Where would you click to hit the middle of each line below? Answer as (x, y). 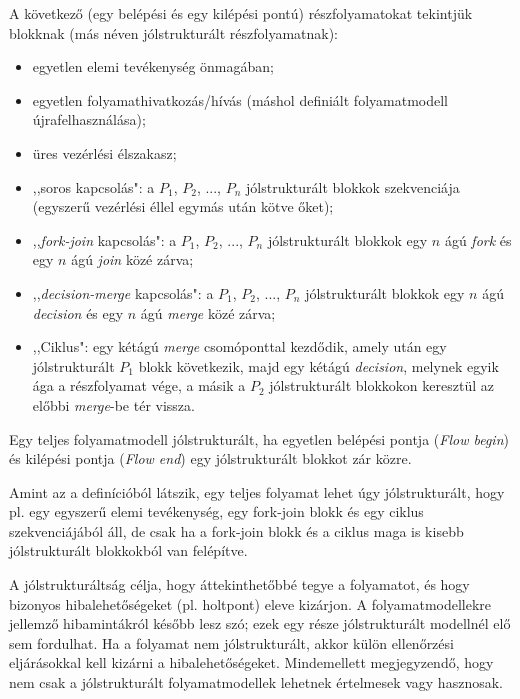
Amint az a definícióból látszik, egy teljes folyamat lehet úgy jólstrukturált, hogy (257, 491)
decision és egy (78, 312)
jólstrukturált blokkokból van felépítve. (128, 550)
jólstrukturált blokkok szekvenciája (353, 186)
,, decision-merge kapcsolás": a (123, 292)
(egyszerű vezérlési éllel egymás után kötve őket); (183, 206)
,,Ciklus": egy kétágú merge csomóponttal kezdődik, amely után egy (239, 346)
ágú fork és (478, 239)
